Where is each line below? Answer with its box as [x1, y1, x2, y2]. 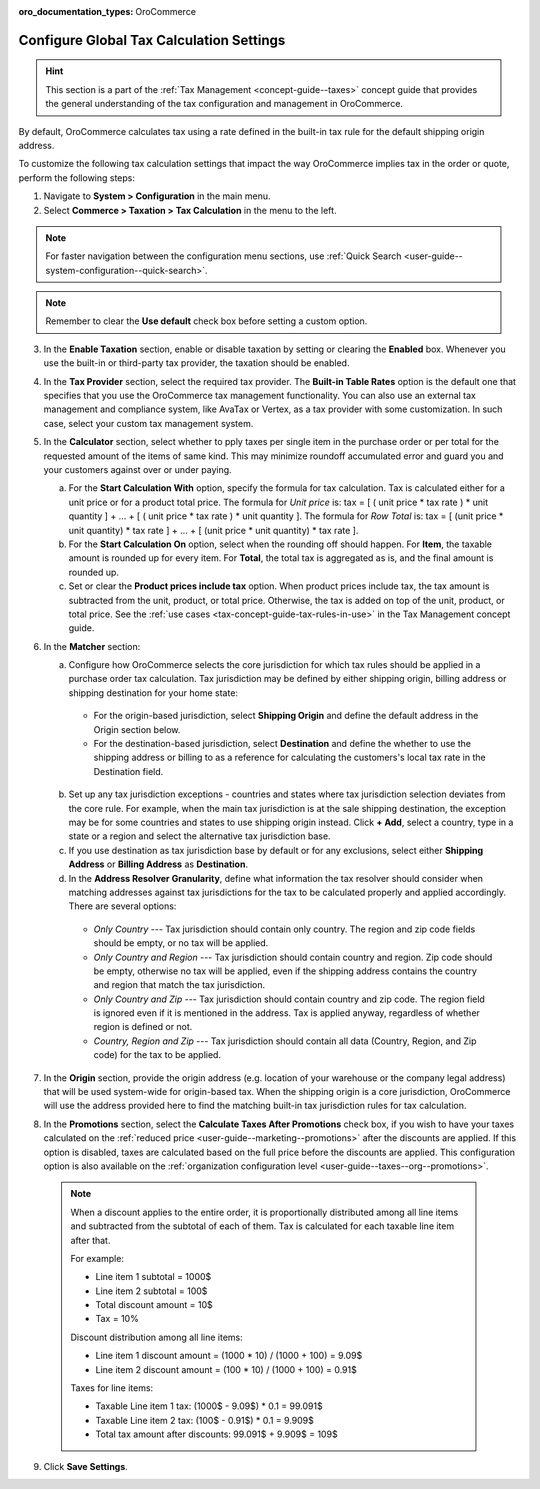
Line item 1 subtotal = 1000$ [95, 1271, 212, 1283]
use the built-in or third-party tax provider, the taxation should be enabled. [43, 357, 350, 369]
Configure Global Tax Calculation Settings [18, 31, 286, 49]
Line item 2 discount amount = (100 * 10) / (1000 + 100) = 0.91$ [95, 1363, 357, 1375]
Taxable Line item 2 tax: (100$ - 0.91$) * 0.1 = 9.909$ [95, 1414, 315, 1426]
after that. [70, 1234, 111, 1246]
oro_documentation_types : [18, 6, 134, 17]
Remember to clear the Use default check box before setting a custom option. [45, 315, 368, 327]
